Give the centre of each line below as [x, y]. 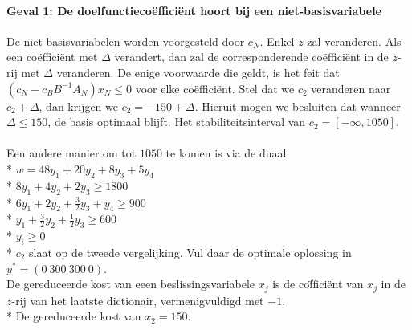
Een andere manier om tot [71, 153]
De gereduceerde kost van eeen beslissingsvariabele [131, 284]
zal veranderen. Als [354, 41]
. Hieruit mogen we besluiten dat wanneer [298, 106]
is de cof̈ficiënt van [318, 284]
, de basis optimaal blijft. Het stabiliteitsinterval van [177, 122]
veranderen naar [351, 88]
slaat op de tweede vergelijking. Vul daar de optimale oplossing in [190, 252]
